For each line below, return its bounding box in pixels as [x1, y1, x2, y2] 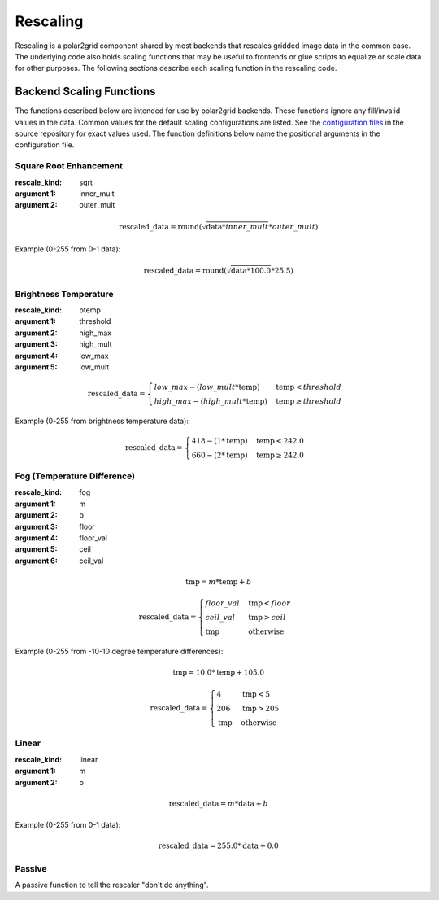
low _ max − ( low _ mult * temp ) [154, 382, 260, 392]
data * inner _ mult [206, 222, 269, 232]
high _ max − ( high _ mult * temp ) [154, 397, 268, 406]
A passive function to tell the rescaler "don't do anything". [15, 880, 209, 890]
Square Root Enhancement [15, 160, 124, 172]
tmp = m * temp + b [185, 577, 252, 586]
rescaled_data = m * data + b [168, 798, 268, 808]
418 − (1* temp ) [191, 436, 248, 446]
